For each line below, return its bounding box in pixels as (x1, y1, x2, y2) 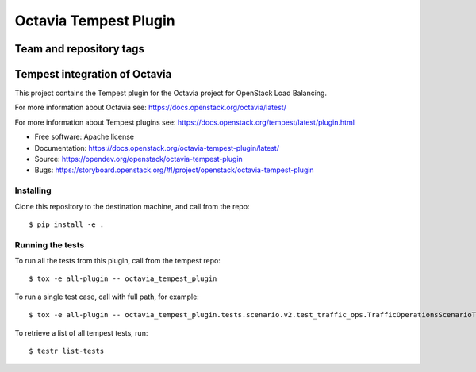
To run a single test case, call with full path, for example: (14, 292, 200, 301)
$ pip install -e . (29, 220, 105, 229)
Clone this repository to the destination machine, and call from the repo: (14, 201, 250, 211)
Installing (14, 185, 52, 196)
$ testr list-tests (29, 347, 105, 356)
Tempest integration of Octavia (14, 67, 172, 81)
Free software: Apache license (34, 132, 135, 142)
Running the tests (14, 239, 85, 250)
